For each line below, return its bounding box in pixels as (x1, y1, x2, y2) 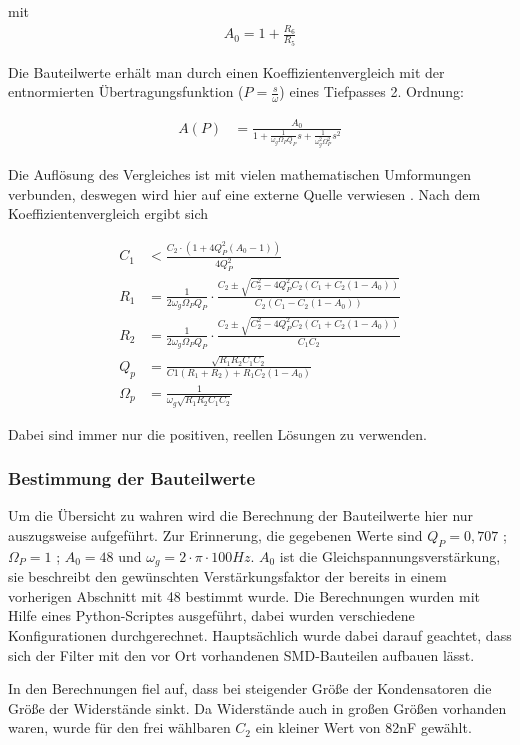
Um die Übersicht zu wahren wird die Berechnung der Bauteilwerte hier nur (8, 505, 474, 526)
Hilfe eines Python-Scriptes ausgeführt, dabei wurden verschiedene (8, 605, 415, 626)
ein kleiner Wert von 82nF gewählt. (255, 717, 472, 738)
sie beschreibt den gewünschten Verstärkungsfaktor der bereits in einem (8, 566, 447, 587)
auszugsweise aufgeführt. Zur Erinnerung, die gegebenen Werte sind (8, 525, 423, 546)
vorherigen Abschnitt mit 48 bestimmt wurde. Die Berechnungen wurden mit (8, 585, 481, 606)
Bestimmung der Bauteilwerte (8, 466, 256, 491)
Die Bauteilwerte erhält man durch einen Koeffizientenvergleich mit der (8, 61, 445, 82)
